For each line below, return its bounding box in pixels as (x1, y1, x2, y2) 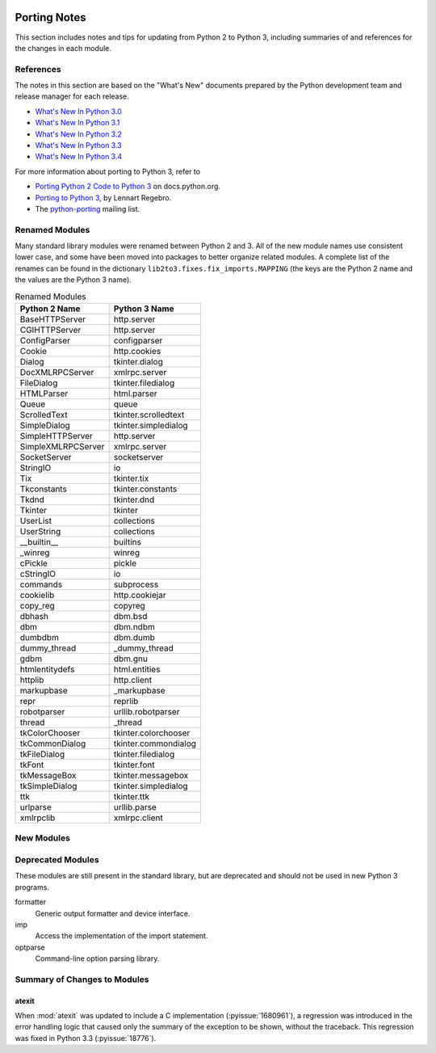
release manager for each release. (15, 91, 129, 101)
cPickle (19, 558, 48, 569)
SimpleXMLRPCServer (19, 441, 105, 453)
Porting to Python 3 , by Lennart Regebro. (35, 192, 172, 202)
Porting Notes (15, 11, 86, 24)
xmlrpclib (19, 812, 56, 823)
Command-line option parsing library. (35, 954, 160, 963)
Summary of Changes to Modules (15, 974, 149, 985)
